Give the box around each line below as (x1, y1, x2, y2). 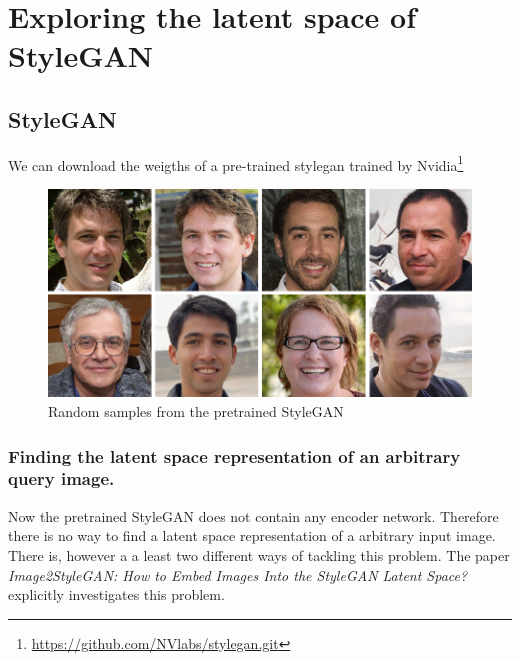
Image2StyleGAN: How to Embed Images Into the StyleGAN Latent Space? (8, 564, 468, 585)
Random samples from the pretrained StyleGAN (48, 401, 344, 421)
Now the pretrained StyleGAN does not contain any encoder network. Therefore (8, 505, 499, 526)
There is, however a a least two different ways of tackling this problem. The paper (8, 544, 510, 565)
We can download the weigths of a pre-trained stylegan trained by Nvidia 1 (8, 151, 464, 175)
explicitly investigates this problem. (8, 584, 225, 605)
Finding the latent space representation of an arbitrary (8, 443, 461, 468)
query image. (8, 466, 115, 491)
